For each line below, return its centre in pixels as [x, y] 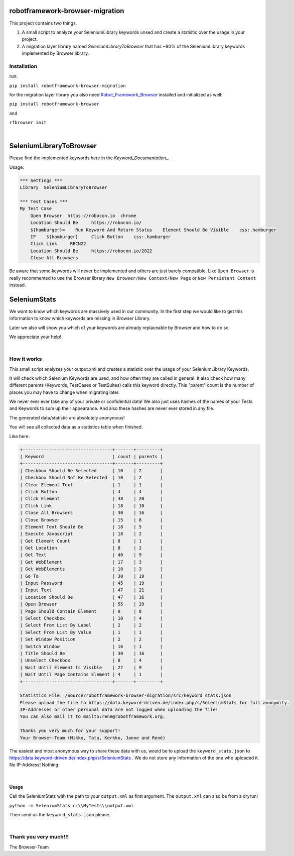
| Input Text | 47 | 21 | [91, 590]
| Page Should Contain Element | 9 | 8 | [91, 611]
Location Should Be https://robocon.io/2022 [91, 251]
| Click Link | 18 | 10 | [91, 506]
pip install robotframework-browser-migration [67, 86]
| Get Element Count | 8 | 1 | [91, 541]
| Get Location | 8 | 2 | [91, 548]
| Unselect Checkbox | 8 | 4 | [91, 660]
